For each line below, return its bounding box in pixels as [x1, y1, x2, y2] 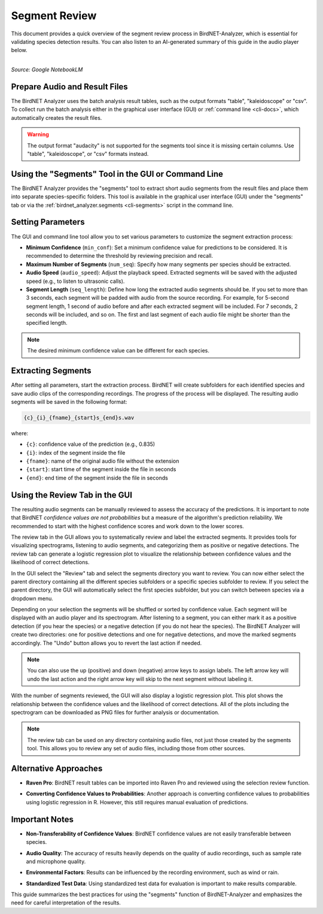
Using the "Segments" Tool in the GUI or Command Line [11, 168, 224, 179]
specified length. [26, 319, 68, 327]
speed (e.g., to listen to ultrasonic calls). [26, 277, 125, 285]
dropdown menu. [11, 595, 53, 602]
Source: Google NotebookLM [11, 66, 83, 73]
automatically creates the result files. [11, 114, 102, 121]
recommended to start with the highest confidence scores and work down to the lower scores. [11, 522, 245, 530]
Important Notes [11, 814, 74, 824]
